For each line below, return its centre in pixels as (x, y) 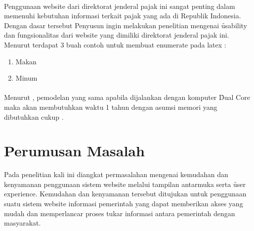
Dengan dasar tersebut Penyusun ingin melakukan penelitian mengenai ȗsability (126, 25)
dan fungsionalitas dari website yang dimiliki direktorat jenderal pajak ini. (117, 35)
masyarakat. (22, 223)
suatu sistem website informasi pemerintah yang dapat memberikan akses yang (124, 204)
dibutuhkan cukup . (34, 116)
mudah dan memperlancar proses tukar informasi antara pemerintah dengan (120, 213)
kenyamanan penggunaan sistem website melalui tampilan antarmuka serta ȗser (125, 184)
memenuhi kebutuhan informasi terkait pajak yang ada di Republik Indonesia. (123, 16)
